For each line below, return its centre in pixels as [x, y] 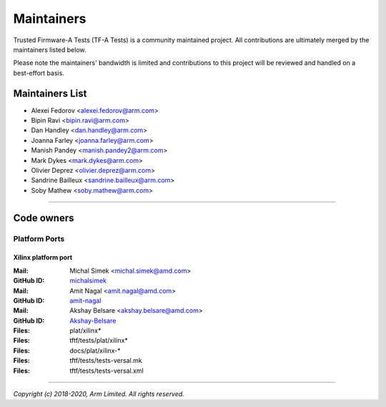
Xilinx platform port [43, 258]
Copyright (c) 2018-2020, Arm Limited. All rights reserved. [99, 394]
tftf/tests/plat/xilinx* [99, 341]
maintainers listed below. [50, 49]
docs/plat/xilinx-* [95, 351]
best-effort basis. [39, 73]
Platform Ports [39, 238]
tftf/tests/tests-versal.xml [107, 371]
